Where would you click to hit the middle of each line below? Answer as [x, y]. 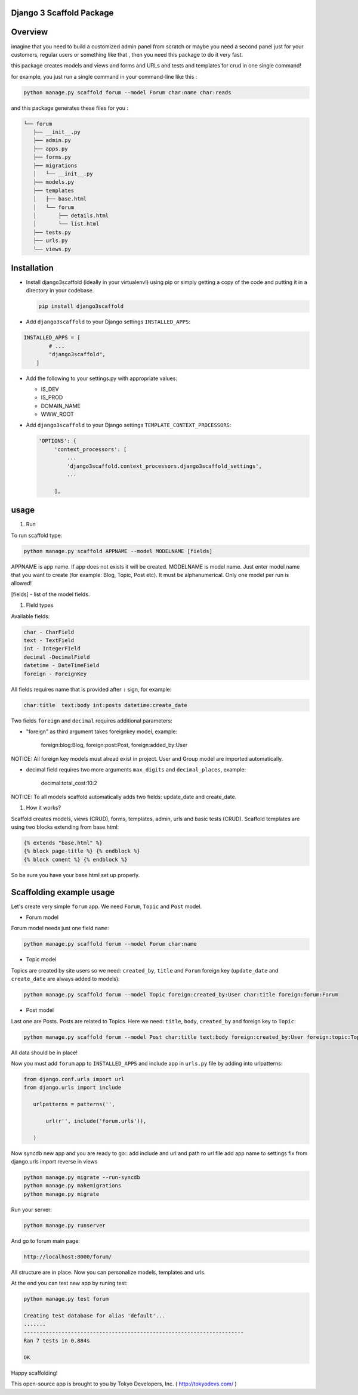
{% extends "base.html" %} [63, 843]
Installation [32, 268]
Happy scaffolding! [34, 1373]
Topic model [41, 959]
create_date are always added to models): [65, 979]
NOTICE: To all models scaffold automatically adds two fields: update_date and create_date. [124, 797]
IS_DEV [50, 389]
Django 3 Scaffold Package [62, 13]
